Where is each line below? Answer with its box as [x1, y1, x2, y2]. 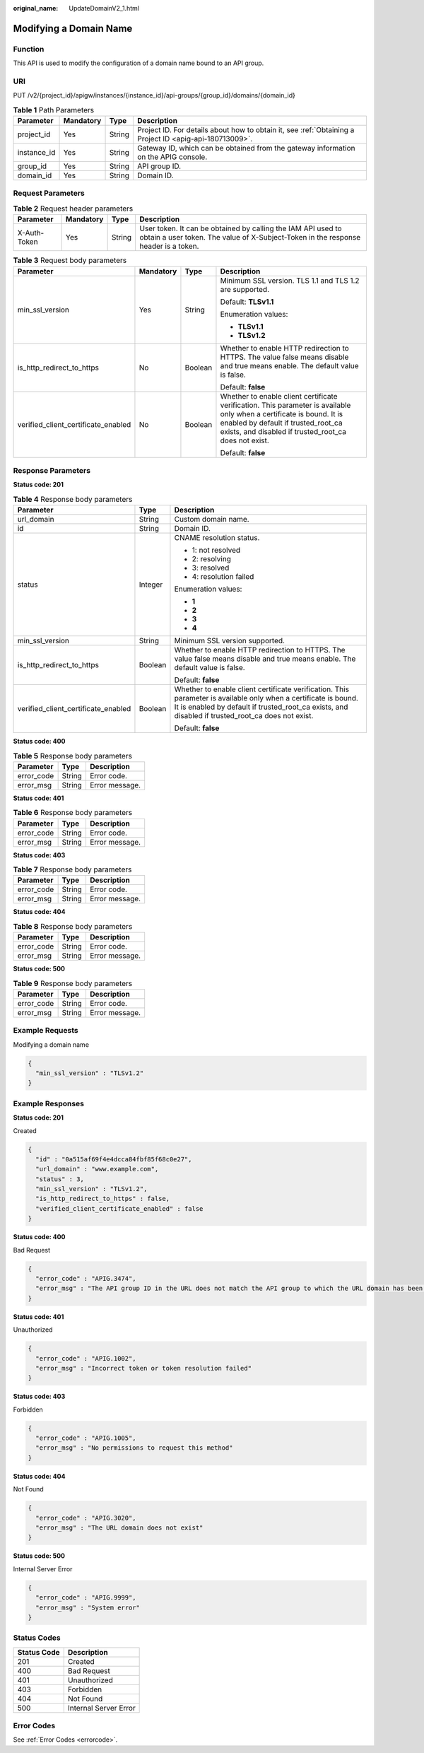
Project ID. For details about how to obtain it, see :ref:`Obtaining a [136, 125, 355, 135]
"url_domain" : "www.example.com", [35, 1165, 159, 1173]
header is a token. [139, 241, 199, 251]
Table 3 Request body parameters [13, 255, 127, 265]
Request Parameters [13, 188, 85, 198]
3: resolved [192, 563, 230, 573]
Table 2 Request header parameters [13, 204, 134, 213]
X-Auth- [17, 228, 45, 238]
